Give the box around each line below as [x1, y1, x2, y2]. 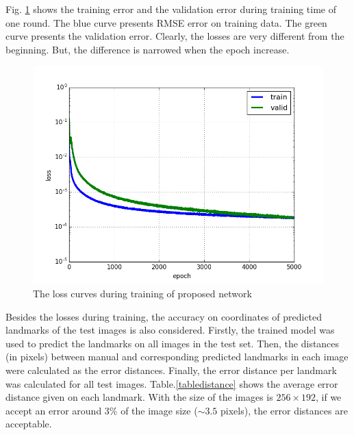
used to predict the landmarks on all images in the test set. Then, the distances [5, 336, 340, 350]
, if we [315, 390, 342, 404]
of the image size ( [121, 403, 198, 417]
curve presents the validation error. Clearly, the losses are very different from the [5, 29, 344, 43]
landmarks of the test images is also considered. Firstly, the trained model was [5, 323, 335, 337]
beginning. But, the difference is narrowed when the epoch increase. [5, 42, 290, 56]
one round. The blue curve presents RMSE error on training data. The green [5, 15, 327, 29]
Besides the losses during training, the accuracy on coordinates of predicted [5, 309, 323, 323]
